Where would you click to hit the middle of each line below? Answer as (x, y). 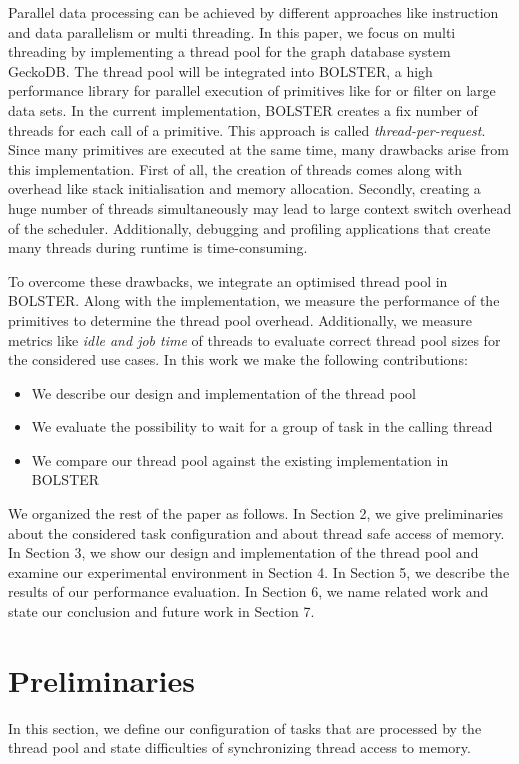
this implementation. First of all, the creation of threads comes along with (235, 168)
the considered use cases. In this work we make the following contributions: (238, 359)
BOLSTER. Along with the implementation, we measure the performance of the (254, 300)
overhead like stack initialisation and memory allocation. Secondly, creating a (244, 188)
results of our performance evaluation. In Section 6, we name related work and (248, 591)
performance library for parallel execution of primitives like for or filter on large (252, 90)
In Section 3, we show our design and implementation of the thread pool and (243, 552)
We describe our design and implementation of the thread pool (223, 392)
